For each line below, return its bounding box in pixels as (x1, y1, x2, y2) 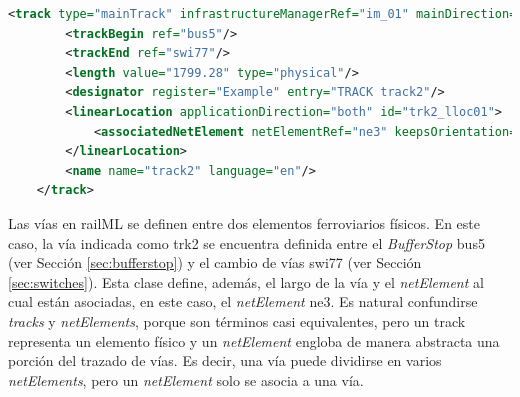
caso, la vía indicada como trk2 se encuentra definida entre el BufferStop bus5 (8, 232, 485, 253)
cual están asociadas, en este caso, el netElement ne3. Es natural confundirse (8, 291, 478, 312)
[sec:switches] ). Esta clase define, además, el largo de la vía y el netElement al (8, 271, 484, 292)
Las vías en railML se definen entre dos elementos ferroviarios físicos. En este (8, 212, 480, 233)
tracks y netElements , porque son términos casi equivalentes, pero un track (8, 310, 466, 331)
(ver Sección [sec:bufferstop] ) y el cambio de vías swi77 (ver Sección (8, 252, 422, 273)
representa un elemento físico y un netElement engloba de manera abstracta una (8, 330, 500, 351)
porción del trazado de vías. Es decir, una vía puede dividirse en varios (8, 350, 442, 371)
